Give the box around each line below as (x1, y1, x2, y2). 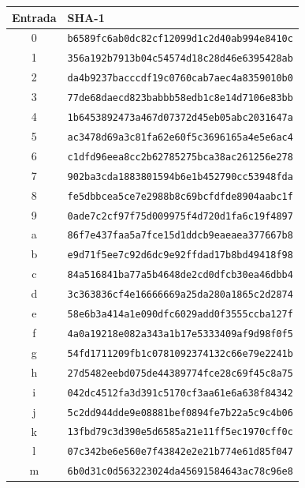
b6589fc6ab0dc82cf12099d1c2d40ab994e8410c (67, 33, 293, 45)
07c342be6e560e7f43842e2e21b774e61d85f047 (67, 446, 293, 458)
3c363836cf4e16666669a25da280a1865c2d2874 (67, 289, 293, 301)
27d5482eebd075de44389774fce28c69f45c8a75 (67, 367, 293, 379)
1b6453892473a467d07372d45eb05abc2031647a (67, 111, 293, 123)
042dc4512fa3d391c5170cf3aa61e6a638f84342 (67, 387, 293, 399)
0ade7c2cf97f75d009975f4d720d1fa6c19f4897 (67, 210, 293, 222)
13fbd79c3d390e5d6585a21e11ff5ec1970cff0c (67, 426, 293, 438)
